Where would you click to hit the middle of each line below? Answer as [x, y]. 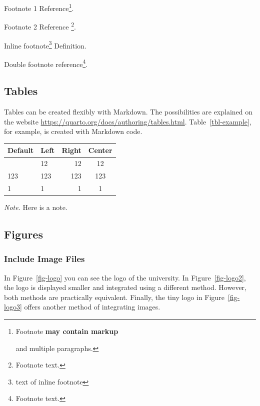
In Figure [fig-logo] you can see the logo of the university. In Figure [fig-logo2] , [125, 277]
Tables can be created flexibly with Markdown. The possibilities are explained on [128, 112]
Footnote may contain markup [67, 331]
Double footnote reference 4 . [46, 63]
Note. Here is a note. [36, 207]
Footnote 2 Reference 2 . [40, 26]
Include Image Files [44, 259]
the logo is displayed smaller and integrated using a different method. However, [125, 287]
